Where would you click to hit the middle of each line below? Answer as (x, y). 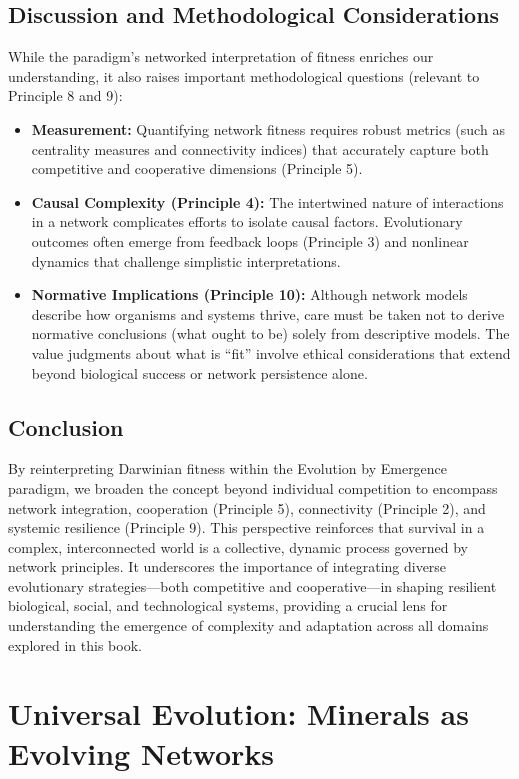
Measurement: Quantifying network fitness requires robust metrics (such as (268, 128)
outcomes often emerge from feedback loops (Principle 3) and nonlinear (250, 240)
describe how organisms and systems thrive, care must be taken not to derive (268, 313)
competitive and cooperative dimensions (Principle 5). (197, 168)
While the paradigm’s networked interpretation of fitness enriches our (221, 56)
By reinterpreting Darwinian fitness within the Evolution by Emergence (228, 468)
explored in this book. (75, 644)
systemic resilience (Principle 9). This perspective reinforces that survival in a (246, 527)
